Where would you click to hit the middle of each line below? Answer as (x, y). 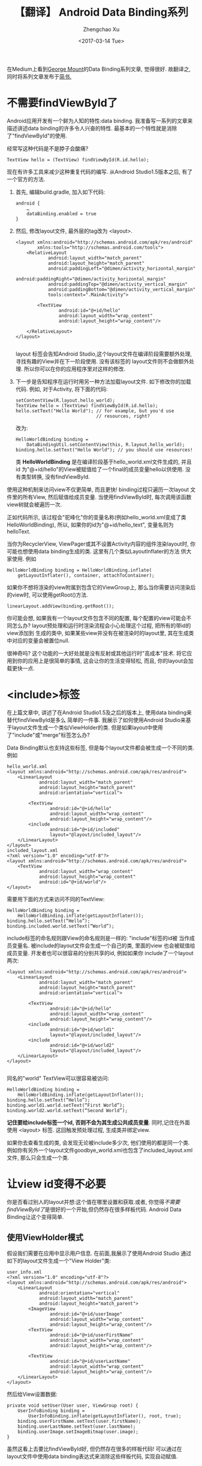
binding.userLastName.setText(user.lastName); (77, 1426)
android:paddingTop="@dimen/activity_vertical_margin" (117, 284)
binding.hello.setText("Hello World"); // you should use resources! (104, 450)
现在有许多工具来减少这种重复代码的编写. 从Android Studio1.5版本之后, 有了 (100, 171)
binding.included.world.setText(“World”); (61, 926)
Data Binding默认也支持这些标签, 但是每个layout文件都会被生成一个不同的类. (100, 748)
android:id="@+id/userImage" (86, 1314)
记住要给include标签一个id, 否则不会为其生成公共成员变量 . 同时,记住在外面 (99, 1122)
